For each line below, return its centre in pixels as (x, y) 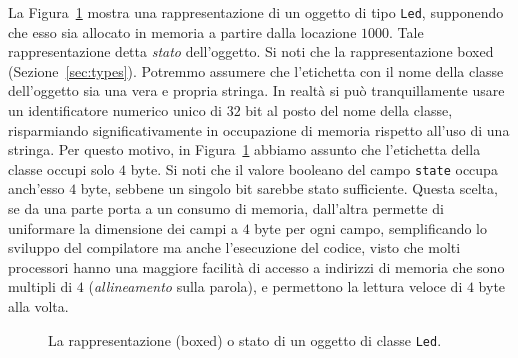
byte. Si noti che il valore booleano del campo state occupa (314, 168)
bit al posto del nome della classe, (349, 110)
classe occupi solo (61, 168)
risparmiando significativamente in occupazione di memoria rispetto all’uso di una (259, 129)
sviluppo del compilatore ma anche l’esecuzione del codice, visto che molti (234, 247)
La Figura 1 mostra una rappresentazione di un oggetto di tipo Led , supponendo (256, 12)
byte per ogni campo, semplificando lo (370, 227)
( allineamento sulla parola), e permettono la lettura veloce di (275, 286)
